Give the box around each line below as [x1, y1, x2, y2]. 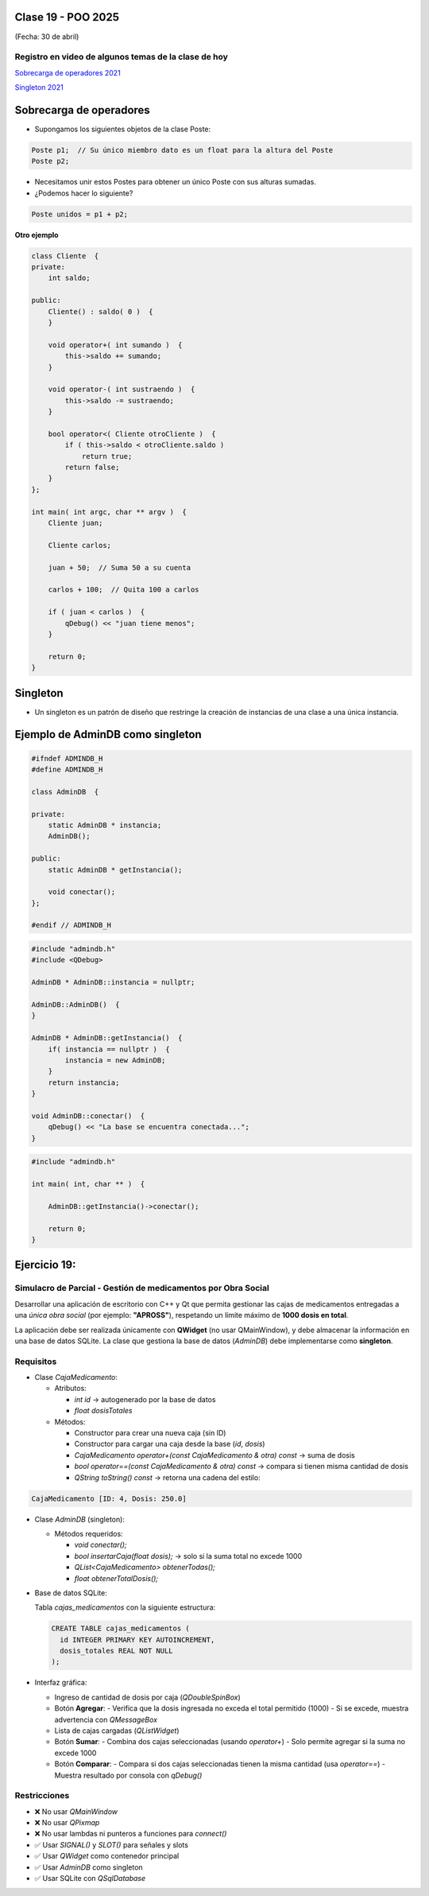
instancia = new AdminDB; [64, 1055, 166, 1065]
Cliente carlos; [48, 541, 111, 550]
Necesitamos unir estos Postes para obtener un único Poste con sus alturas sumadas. [34, 177, 317, 187]
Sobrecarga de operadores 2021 [14, 68, 121, 77]
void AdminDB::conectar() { [31, 1111, 145, 1121]
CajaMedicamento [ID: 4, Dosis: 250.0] [31, 1494, 187, 1503]
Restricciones [14, 1790, 70, 1801]
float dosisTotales [74, 1406, 133, 1416]
